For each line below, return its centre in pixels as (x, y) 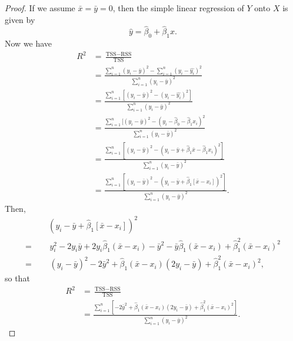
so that (17, 278)
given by (20, 19)
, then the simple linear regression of (178, 8)
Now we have (29, 43)
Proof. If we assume (40, 8)
